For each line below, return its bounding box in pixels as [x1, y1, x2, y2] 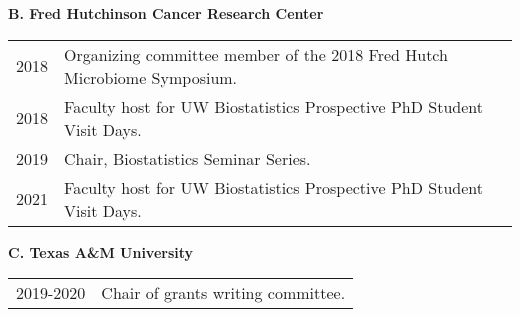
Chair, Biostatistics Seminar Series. [64, 146, 311, 170]
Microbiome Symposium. [64, 65, 238, 89]
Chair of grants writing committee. [101, 281, 346, 305]
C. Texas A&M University [8, 241, 194, 262]
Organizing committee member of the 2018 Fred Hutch [64, 42, 448, 66]
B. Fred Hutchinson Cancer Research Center [8, 3, 324, 23]
